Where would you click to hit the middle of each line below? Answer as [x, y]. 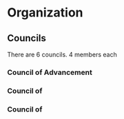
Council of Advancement [50, 72]
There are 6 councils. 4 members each [62, 54]
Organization [45, 13]
